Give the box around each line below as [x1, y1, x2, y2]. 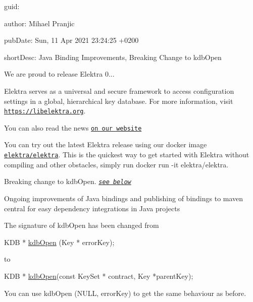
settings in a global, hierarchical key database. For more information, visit [4, 95, 233, 106]
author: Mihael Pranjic [4, 18, 75, 28]
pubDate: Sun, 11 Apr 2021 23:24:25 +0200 [4, 35, 139, 45]
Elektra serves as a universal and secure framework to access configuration [4, 85, 234, 96]
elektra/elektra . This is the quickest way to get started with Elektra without [4, 149, 249, 160]
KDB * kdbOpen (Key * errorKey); [4, 236, 115, 247]
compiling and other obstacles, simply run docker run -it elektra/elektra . [4, 159, 229, 169]
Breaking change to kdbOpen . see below [4, 176, 131, 187]
